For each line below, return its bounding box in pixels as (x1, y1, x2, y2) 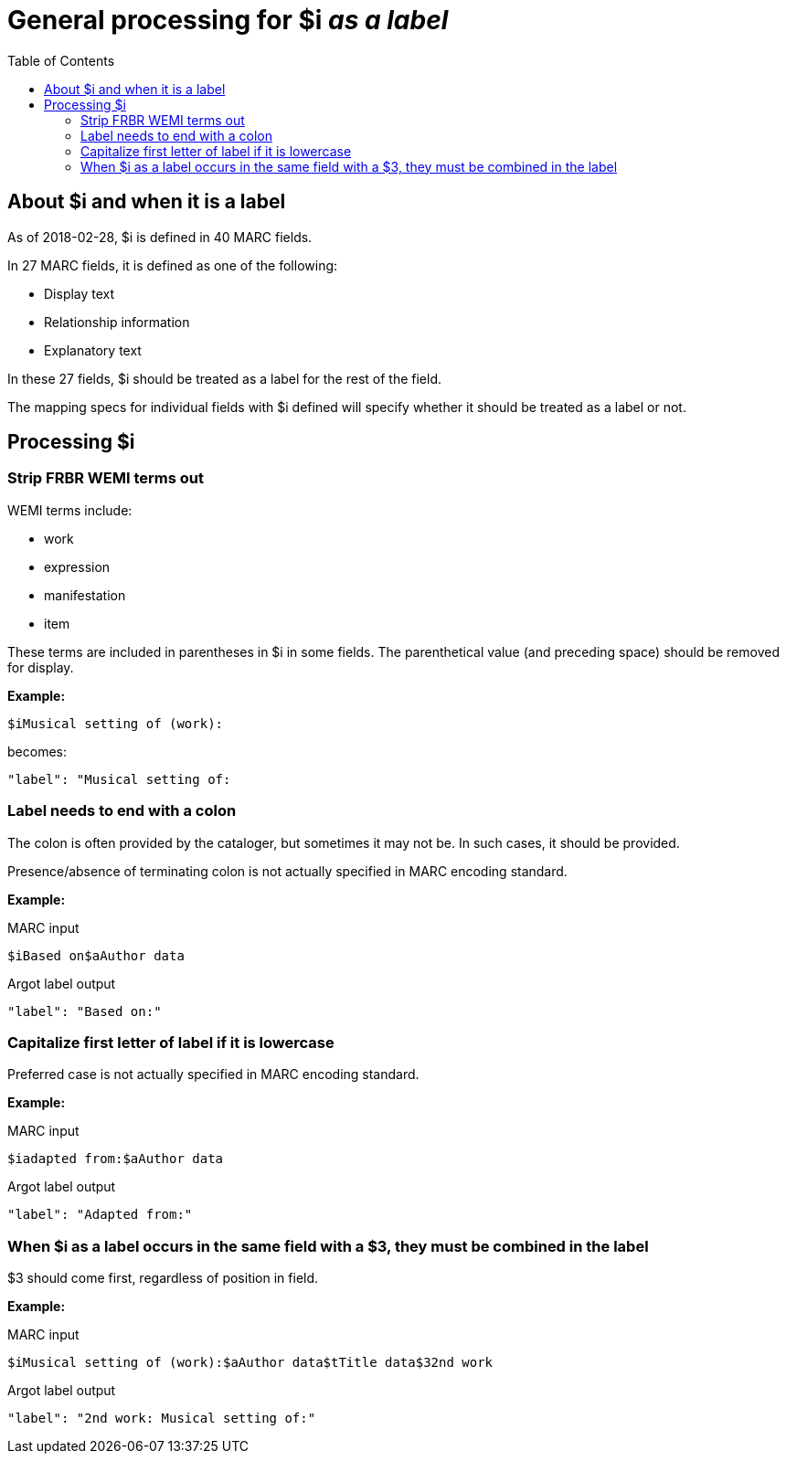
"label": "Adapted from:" (7, 1207, 193, 1223)
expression (44, 558, 111, 575)
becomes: (7, 743, 67, 759)
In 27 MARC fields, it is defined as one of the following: (7, 257, 338, 273)
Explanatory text (44, 342, 142, 358)
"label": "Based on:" (7, 1003, 162, 1019)
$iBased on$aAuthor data (7, 948, 185, 963)
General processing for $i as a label (7, 5, 449, 36)
